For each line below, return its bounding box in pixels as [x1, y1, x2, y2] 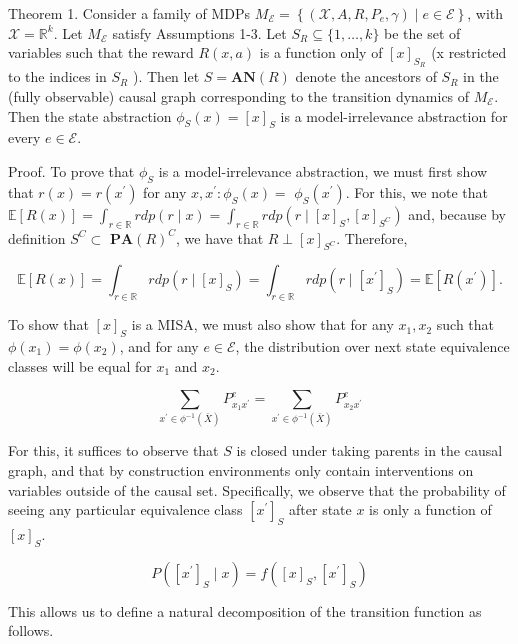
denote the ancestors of [295, 66, 437, 87]
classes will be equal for [8, 355, 152, 376]
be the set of [384, 22, 461, 43]
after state [289, 499, 352, 520]
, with [467, 3, 504, 23]
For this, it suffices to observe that [8, 440, 219, 461]
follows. [8, 620, 54, 641]
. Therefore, [336, 227, 408, 248]
